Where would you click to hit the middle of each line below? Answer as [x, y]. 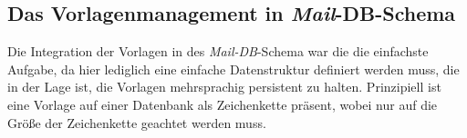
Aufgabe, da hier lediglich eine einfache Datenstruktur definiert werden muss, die [233, 69]
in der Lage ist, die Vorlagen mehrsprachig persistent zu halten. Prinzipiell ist [224, 87]
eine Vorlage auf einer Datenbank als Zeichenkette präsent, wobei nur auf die [223, 104]
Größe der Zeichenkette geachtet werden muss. [137, 122]
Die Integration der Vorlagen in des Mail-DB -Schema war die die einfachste [218, 51]
